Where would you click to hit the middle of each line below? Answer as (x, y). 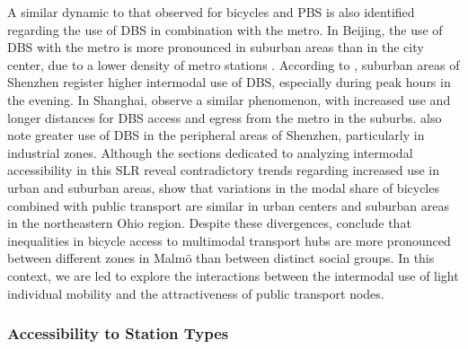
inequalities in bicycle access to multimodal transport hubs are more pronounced (229, 240)
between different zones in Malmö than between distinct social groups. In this (221, 258)
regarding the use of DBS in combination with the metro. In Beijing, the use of (225, 29)
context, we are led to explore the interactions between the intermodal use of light (233, 275)
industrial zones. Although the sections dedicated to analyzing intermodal (210, 152)
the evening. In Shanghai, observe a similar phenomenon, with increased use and (229, 99)
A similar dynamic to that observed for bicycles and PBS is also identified (211, 12)
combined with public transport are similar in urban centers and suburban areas (228, 205)
